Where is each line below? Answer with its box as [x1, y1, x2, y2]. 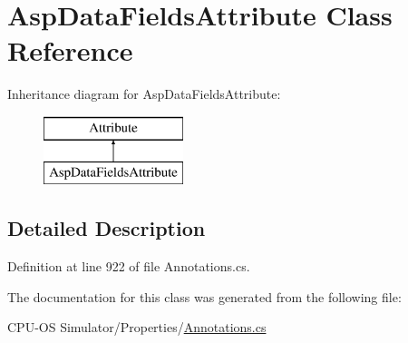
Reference [7, 32, 133, 69]
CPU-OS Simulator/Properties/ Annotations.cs [7, 318, 267, 337]
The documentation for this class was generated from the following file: [7, 287, 402, 306]
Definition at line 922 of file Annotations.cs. [7, 257, 250, 276]
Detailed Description [7, 214, 206, 242]
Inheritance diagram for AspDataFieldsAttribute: [7, 84, 281, 103]
